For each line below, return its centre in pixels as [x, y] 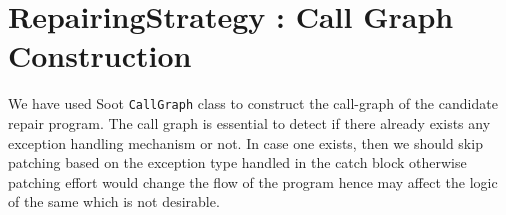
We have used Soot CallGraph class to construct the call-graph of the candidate [253, 103]
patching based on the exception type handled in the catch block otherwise [237, 162]
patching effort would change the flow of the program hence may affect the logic [253, 181]
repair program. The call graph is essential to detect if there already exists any [249, 122]
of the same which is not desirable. [114, 201]
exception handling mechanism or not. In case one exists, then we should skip [245, 142]
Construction [100, 55]
